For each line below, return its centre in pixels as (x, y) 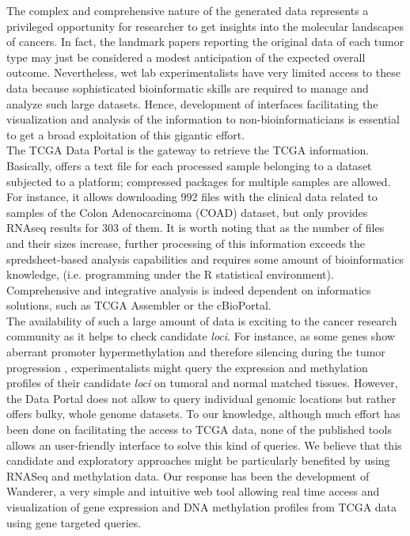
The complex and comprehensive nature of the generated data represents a (188, 10)
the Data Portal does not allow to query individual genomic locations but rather (201, 398)
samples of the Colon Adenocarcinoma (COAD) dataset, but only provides (187, 212)
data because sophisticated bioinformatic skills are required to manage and (188, 87)
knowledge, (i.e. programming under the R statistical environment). (170, 274)
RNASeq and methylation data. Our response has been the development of (188, 475)
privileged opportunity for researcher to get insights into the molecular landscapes (205, 26)
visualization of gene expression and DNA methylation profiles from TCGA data (202, 507)
